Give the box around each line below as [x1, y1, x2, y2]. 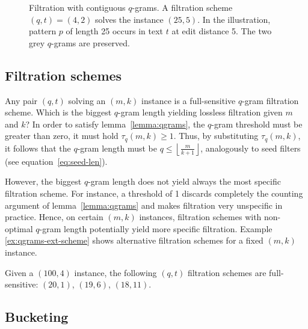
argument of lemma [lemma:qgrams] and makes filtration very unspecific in [5, 198, 283, 211]
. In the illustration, [197, 13, 271, 25]
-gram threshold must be [211, 117, 303, 130]
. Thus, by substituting [173, 129, 259, 142]
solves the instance [95, 13, 164, 25]
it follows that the [5, 141, 71, 154]
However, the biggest [5, 175, 82, 188]
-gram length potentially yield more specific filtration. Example [39, 222, 273, 235]
